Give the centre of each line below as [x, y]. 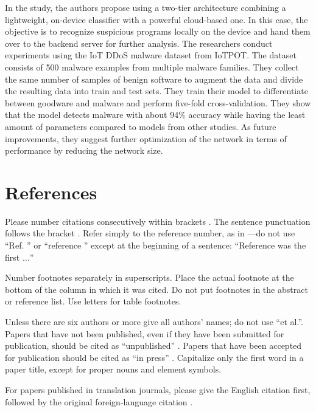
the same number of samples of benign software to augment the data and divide [154, 79]
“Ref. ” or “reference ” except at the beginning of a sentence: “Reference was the [156, 245]
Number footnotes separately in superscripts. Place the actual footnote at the [149, 277]
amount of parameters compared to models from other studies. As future [141, 126]
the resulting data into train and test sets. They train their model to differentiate [156, 91]
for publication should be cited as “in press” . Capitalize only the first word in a [154, 357]
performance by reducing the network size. [84, 150]
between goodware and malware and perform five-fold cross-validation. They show [158, 102]
